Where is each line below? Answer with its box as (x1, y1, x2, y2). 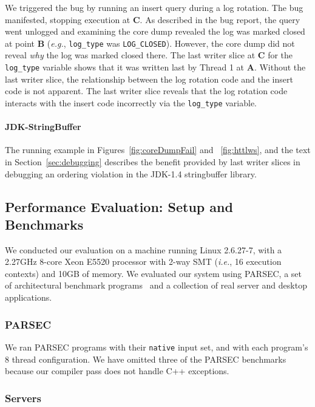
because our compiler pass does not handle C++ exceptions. (5, 364, 229, 377)
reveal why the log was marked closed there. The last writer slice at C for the (5, 49, 293, 61)
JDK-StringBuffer (5, 120, 81, 133)
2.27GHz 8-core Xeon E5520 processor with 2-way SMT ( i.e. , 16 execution (5, 255, 282, 268)
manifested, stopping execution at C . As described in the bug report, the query (5, 13, 300, 26)
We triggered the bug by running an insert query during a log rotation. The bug (5, 1, 303, 13)
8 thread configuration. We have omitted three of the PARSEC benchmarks (5, 352, 286, 365)
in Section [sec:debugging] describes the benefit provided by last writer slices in (5, 155, 300, 168)
